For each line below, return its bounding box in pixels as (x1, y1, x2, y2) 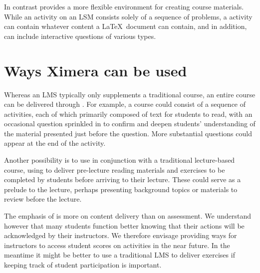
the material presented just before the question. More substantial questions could (4, 128, 252, 138)
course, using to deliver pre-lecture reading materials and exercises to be (4, 164, 225, 175)
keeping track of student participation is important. (4, 260, 162, 270)
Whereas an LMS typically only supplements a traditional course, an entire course (4, 89, 256, 99)
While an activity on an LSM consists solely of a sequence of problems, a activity (4, 11, 253, 21)
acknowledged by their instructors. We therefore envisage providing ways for (4, 230, 237, 241)
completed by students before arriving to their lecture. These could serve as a (4, 174, 241, 185)
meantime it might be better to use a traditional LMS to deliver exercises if (4, 250, 235, 260)
